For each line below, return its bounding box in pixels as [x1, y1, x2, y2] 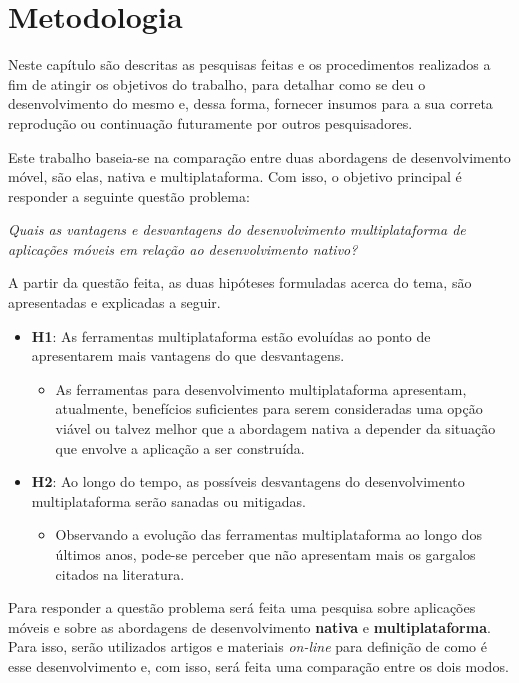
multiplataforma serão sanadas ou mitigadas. [31, 490, 306, 511]
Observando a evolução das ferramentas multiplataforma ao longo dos [55, 524, 482, 545]
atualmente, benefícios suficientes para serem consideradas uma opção [55, 398, 483, 419]
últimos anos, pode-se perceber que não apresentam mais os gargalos [55, 544, 476, 564]
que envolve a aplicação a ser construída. [55, 437, 305, 458]
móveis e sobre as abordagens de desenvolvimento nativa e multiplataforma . [8, 616, 491, 637]
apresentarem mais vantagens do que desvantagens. [31, 345, 345, 366]
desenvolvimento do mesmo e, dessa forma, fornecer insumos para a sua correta [8, 93, 493, 114]
